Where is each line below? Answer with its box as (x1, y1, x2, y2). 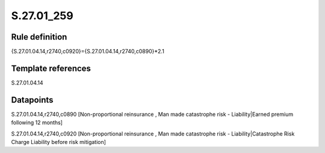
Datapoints (11, 95, 54, 105)
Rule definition (11, 32, 67, 42)
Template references (11, 63, 91, 73)
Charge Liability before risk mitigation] (11, 139, 107, 146)
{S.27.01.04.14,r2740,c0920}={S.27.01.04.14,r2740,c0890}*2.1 (11, 48, 165, 55)
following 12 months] (11, 119, 63, 126)
